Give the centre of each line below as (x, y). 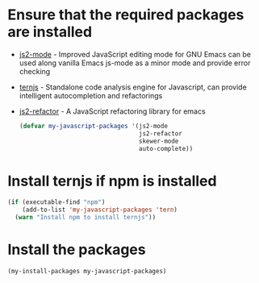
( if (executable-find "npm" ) (56, 202)
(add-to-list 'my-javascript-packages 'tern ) (100, 210)
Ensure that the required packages (126, 15)
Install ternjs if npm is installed (112, 181)
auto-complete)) (166, 148)
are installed (50, 32)
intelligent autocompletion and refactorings (91, 95)
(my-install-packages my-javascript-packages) (87, 271)
